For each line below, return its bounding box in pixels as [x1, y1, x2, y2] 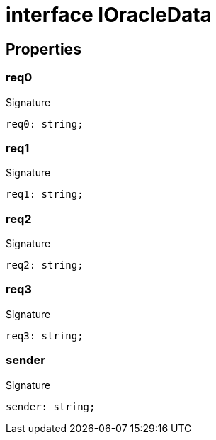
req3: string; [6, 329, 84, 342]
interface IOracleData [6, 3, 212, 27]
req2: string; [6, 259, 84, 271]
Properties [6, 40, 81, 58]
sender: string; [6, 400, 96, 412]
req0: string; [6, 118, 84, 130]
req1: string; [6, 188, 84, 201]
